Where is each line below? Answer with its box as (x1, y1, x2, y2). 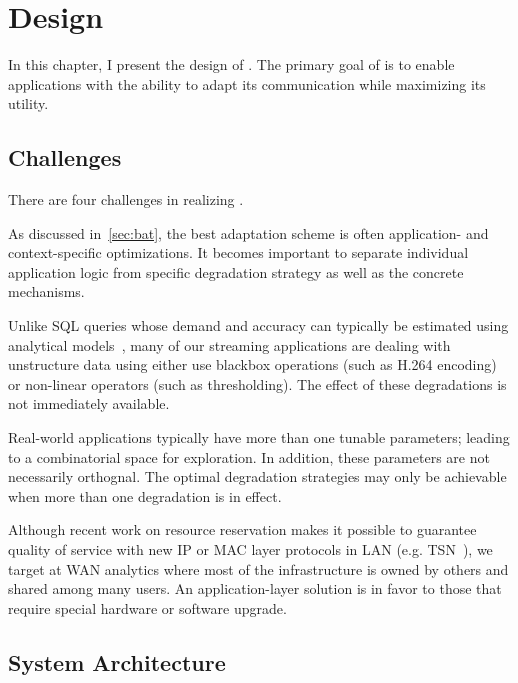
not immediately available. (8, 393, 170, 414)
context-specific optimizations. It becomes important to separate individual (8, 242, 469, 263)
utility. (8, 93, 49, 114)
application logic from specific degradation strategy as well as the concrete (8, 261, 464, 282)
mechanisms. (8, 281, 85, 302)
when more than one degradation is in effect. (8, 485, 282, 506)
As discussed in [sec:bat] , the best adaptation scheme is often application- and (8, 222, 489, 243)
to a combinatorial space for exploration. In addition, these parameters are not (8, 446, 490, 467)
